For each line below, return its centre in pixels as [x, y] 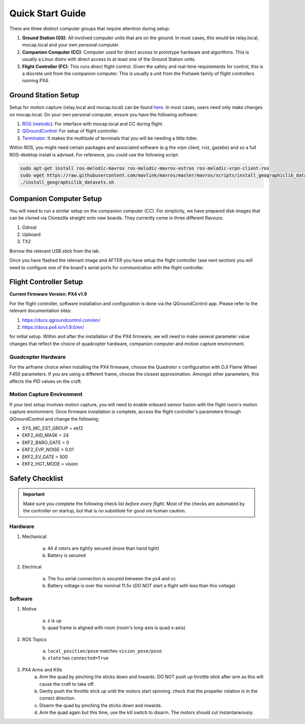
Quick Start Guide [48, 13]
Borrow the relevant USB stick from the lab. [55, 251]
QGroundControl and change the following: [54, 419]
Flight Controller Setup [46, 282]
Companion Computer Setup [56, 199]
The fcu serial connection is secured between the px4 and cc [112, 578]
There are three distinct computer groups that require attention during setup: [90, 29]
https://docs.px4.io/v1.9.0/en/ [53, 327]
